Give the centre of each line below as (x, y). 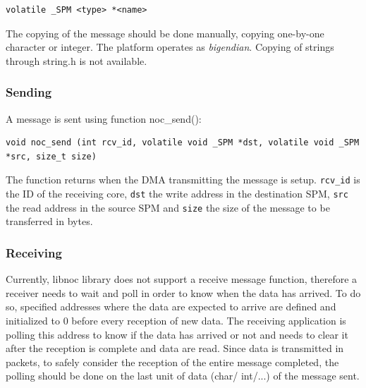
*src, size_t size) (51, 156)
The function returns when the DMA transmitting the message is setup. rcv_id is (183, 180)
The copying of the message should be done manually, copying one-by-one (165, 33)
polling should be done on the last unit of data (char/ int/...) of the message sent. (183, 376)
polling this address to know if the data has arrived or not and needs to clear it (177, 334)
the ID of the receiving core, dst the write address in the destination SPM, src (177, 194)
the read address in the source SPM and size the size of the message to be (168, 207)
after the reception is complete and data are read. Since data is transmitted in (175, 348)
